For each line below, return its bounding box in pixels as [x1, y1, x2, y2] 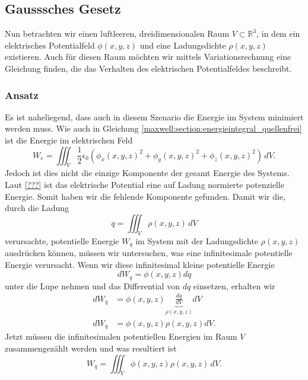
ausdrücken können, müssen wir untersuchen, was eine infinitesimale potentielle [5, 247, 293, 258]
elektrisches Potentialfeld [5, 39, 95, 51]
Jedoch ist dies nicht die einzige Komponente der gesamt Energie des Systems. [5, 167, 290, 179]
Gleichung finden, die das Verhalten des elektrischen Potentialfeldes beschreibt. [5, 62, 292, 74]
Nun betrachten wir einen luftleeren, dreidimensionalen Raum [5, 27, 230, 40]
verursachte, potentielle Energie [5, 234, 119, 247]
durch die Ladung [5, 202, 69, 214]
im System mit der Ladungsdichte [135, 234, 259, 247]
